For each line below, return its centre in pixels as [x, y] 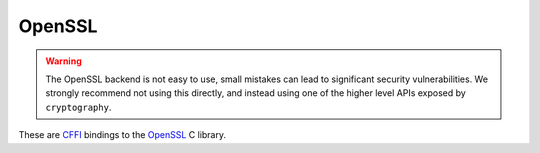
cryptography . [78, 107]
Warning [63, 61]
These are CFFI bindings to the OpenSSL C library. [122, 135]
